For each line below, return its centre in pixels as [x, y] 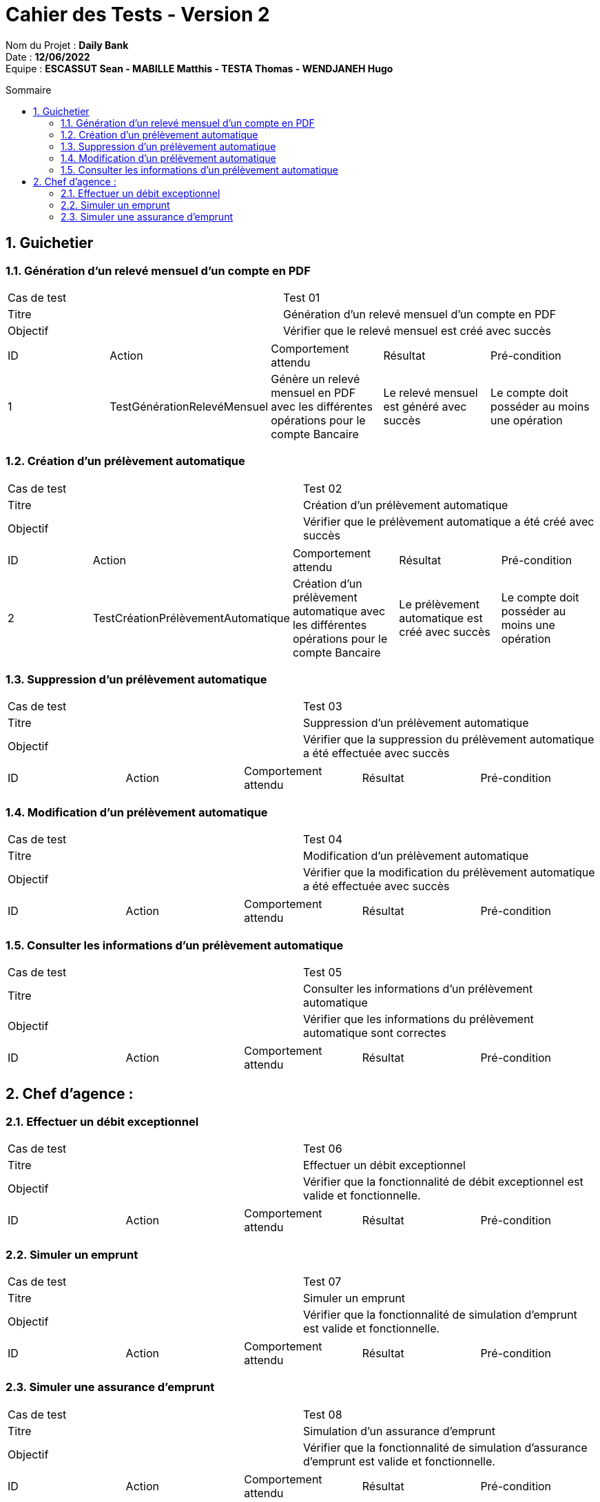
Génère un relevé [315, 379]
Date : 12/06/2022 [48, 56]
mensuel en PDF [313, 392]
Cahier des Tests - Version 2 [138, 14]
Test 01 [302, 297]
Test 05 [323, 972]
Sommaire [29, 90]
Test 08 [323, 1414]
